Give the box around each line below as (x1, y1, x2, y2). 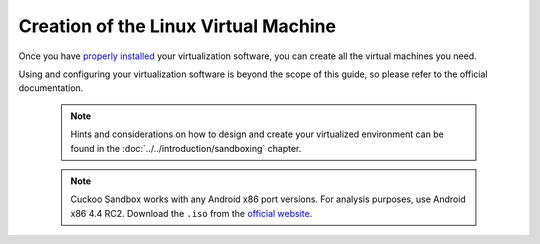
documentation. (18, 82, 84, 94)
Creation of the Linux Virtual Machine (18, 15, 337, 37)
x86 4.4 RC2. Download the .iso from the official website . (70, 207, 313, 219)
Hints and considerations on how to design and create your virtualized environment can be (70, 128, 444, 140)
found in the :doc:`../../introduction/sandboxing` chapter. (70, 142, 302, 154)
